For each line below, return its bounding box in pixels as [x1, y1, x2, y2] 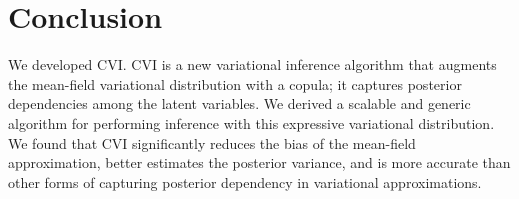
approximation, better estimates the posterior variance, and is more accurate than [8, 152, 511, 173]
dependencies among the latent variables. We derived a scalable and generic [8, 93, 471, 114]
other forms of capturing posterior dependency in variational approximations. [8, 171, 482, 192]
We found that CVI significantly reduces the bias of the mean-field [8, 132, 416, 153]
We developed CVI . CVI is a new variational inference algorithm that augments [8, 54, 497, 75]
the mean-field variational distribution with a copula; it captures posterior [8, 73, 462, 94]
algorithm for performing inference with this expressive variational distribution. [8, 112, 495, 133]
